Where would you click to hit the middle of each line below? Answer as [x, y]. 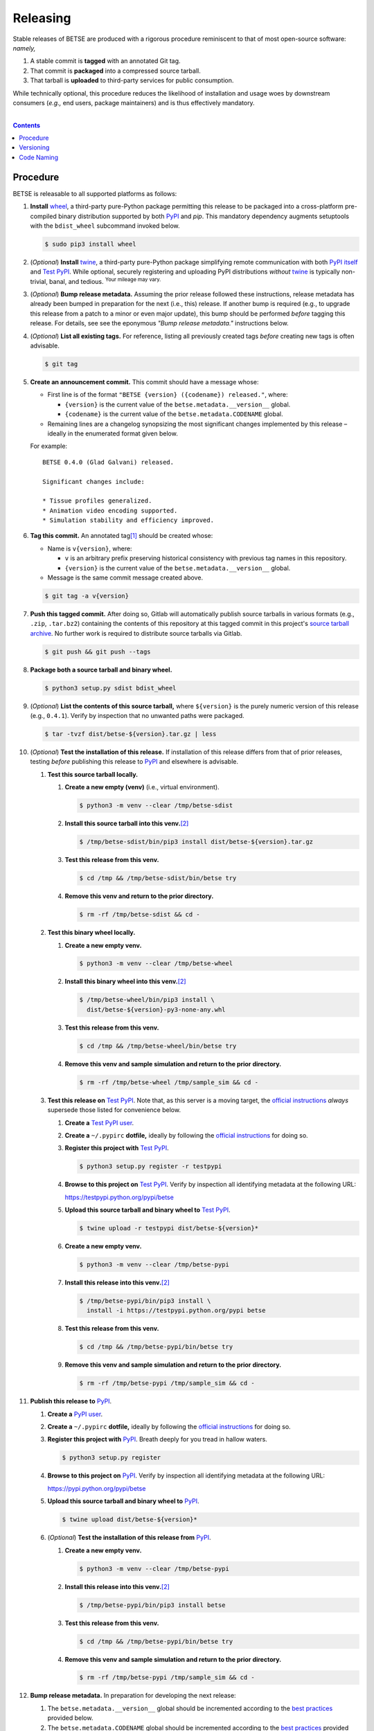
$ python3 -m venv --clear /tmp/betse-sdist [156, 806]
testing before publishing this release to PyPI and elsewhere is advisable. [134, 762]
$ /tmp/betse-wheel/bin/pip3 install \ [147, 1000]
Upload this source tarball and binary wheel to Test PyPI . [148, 1210]
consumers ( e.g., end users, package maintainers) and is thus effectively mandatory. [134, 102]
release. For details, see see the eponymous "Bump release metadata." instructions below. [159, 323]
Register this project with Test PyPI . [117, 1148]
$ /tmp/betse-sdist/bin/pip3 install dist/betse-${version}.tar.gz [196, 842]
